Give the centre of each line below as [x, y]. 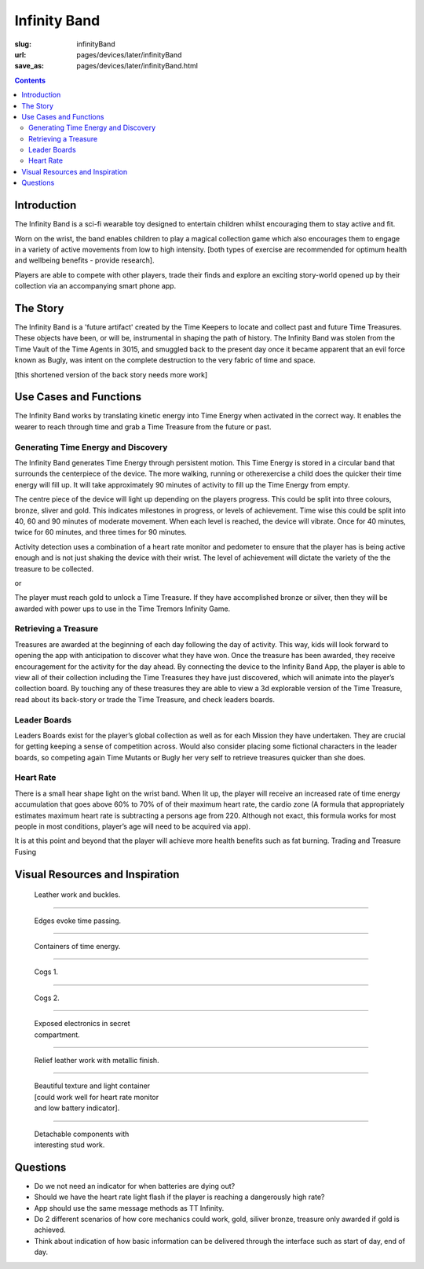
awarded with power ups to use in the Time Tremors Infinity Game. [122, 609]
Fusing [26, 852]
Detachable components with [82, 1134]
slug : [23, 44]
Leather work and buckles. [77, 895]
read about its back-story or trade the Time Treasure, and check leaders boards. [144, 699]
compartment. [57, 1035]
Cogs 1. [46, 972]
